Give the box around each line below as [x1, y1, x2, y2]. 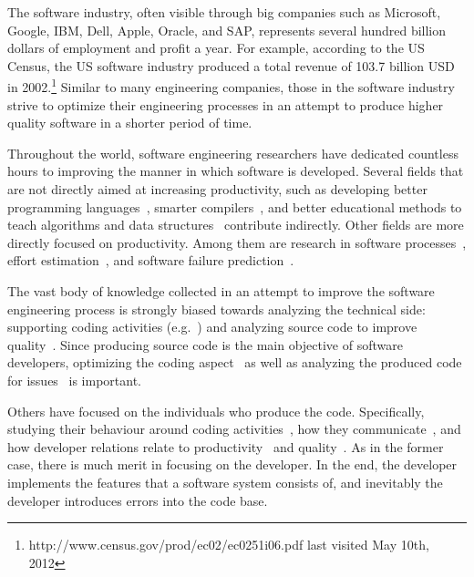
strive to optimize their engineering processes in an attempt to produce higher [7, 95, 444, 114]
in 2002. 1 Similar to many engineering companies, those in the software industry [7, 75, 455, 97]
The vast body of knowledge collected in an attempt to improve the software [7, 281, 435, 300]
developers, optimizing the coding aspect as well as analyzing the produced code [7, 353, 462, 372]
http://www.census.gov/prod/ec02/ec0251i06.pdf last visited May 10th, [28, 535, 429, 554]
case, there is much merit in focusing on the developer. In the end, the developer [7, 455, 458, 474]
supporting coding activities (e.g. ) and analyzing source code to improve [7, 317, 417, 336]
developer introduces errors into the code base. [7, 490, 268, 510]
